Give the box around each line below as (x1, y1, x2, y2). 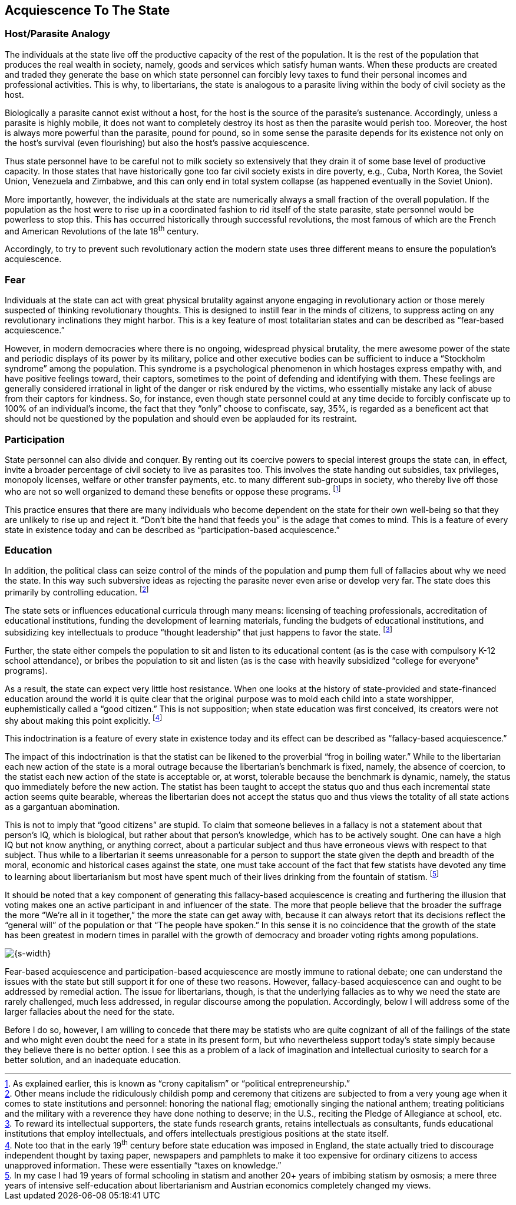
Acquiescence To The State (5, 3, 170, 18)
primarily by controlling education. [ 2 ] (5, 585, 149, 598)
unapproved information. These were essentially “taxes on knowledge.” (5, 1160, 282, 1170)
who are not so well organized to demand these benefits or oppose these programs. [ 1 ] (5, 484, 341, 496)
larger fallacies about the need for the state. (5, 1006, 175, 1017)
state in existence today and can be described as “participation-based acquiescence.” (5, 524, 340, 535)
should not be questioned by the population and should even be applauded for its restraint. (5, 413, 357, 424)
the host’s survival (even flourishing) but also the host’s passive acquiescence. (5, 137, 310, 148)
